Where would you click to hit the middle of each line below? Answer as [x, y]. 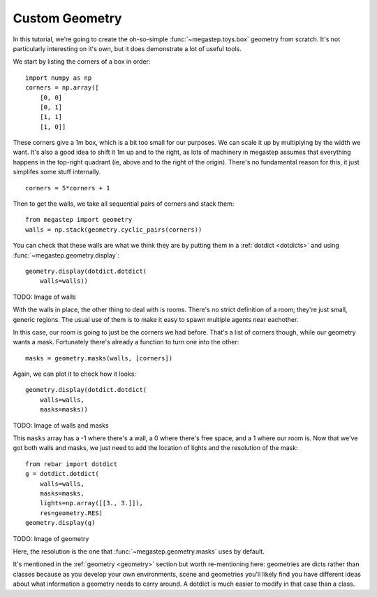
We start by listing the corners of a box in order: [82, 62]
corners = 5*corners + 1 [68, 188]
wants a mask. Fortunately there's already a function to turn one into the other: [126, 342]
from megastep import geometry [79, 220]
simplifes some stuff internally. [57, 172]
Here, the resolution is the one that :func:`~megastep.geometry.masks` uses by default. [139, 551]
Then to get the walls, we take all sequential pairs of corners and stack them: [124, 204]
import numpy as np [59, 78]
